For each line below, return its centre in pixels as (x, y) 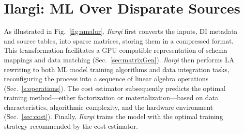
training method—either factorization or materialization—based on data (111, 97)
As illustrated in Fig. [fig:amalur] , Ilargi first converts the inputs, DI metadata (121, 31)
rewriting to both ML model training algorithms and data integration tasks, (117, 69)
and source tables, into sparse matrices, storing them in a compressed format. (119, 40)
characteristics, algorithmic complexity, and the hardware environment (108, 107)
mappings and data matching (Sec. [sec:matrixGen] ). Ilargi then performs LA (119, 59)
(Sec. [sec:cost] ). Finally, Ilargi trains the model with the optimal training (114, 116)
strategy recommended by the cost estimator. (71, 126)
